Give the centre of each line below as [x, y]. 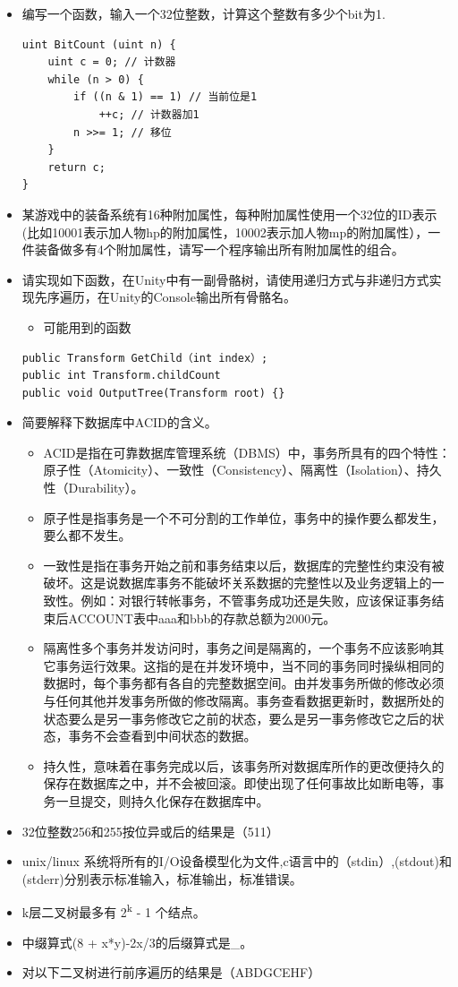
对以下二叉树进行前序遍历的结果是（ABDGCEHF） [171, 972]
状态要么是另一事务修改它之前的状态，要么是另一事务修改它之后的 [237, 718]
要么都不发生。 [87, 535]
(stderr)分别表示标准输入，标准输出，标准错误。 [162, 878]
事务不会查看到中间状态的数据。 [162, 736]
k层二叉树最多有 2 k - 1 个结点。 [114, 910]
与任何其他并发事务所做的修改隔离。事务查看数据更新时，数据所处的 [244, 700]
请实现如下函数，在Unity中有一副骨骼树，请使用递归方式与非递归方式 [225, 279]
